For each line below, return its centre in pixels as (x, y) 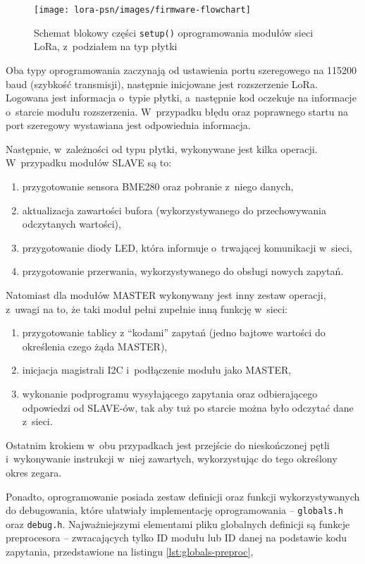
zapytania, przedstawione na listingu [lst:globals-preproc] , (130, 552)
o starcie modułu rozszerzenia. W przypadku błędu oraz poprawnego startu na (177, 111)
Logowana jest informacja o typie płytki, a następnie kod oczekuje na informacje (181, 98)
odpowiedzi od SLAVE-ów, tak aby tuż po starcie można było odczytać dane (188, 407)
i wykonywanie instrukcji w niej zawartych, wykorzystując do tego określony (172, 459)
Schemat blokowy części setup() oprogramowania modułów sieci (174, 32)
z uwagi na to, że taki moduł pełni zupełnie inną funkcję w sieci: (147, 308)
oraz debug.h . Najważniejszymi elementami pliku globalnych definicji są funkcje (178, 523)
